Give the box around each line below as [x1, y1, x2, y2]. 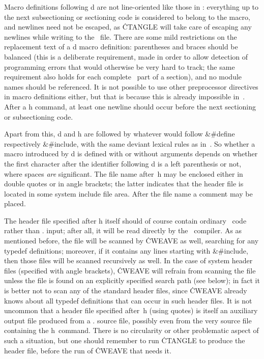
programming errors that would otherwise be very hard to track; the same [4, 61, 235, 72]
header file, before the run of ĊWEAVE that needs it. [4, 345, 171, 355]
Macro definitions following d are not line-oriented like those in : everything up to [4, 2, 259, 12]
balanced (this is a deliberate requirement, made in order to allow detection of [4, 51, 248, 62]
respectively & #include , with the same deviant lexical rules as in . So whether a [4, 138, 255, 149]
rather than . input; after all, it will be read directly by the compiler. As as [4, 225, 242, 236]
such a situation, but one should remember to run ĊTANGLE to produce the [4, 335, 245, 345]
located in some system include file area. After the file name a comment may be [4, 188, 253, 199]
